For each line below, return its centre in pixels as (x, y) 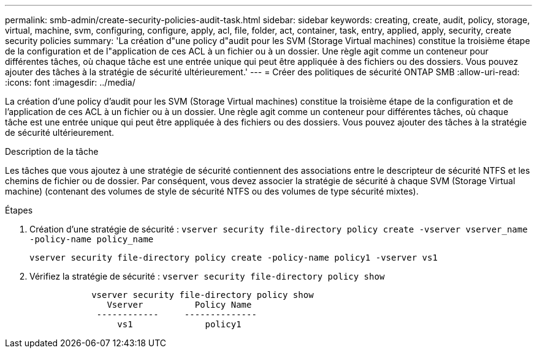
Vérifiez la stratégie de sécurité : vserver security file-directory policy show (207, 276)
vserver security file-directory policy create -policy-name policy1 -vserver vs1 (234, 258)
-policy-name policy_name (92, 239)
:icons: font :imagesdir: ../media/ (70, 82)
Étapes (19, 210)
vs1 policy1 (179, 324)
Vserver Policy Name (179, 305)
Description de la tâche (52, 151)
